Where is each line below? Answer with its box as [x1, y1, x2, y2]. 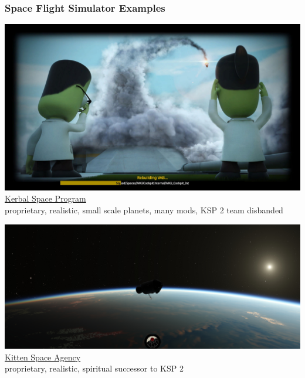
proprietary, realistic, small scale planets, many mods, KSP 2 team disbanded [5, 203, 283, 216]
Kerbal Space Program [5, 192, 86, 205]
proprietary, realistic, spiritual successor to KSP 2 [5, 362, 184, 374]
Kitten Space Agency [5, 350, 81, 363]
